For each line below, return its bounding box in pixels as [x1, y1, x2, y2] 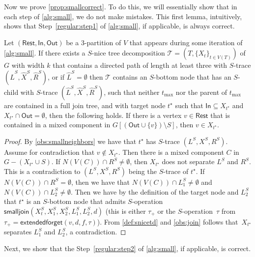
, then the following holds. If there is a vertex [45, 110, 182, 120]
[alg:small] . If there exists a [4, 48, 85, 58]
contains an [113, 71, 147, 82]
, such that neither [104, 86, 160, 97]
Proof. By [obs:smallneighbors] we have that [4, 136, 137, 146]
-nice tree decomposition [91, 48, 165, 58]
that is [210, 110, 230, 120]
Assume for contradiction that [4, 146, 95, 157]
